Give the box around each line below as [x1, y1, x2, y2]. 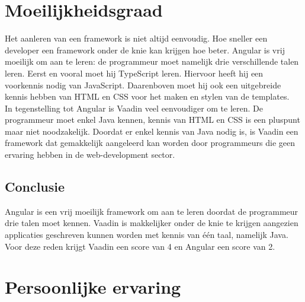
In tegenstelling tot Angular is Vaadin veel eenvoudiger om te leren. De [5, 101, 264, 114]
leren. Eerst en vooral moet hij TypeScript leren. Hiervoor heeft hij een [5, 66, 264, 79]
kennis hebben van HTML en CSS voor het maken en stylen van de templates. [5, 90, 290, 103]
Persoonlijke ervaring [5, 275, 181, 299]
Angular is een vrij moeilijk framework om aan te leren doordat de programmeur [5, 205, 298, 217]
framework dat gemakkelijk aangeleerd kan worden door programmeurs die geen [5, 136, 295, 149]
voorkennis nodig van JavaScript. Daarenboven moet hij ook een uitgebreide [5, 78, 281, 91]
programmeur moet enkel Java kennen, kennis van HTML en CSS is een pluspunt [5, 113, 300, 126]
